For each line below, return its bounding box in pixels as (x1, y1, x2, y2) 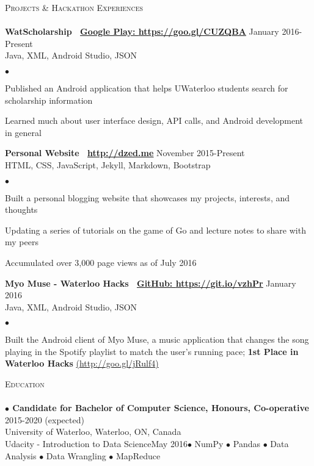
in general (5, 126, 42, 138)
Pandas (233, 437, 260, 450)
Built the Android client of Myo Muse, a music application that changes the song (5, 333, 309, 346)
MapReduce (116, 449, 161, 462)
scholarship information (5, 93, 93, 106)
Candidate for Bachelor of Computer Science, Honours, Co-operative (12, 401, 309, 414)
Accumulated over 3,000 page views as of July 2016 (5, 256, 197, 268)
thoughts (5, 203, 38, 216)
